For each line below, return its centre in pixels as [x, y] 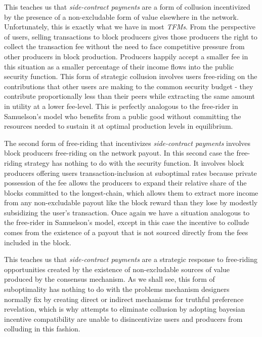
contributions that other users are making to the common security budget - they [129, 86]
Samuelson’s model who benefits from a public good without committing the [123, 116]
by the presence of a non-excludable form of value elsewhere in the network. [121, 16]
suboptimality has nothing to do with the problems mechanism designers [117, 289]
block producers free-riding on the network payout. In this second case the [119, 153]
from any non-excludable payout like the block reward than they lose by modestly [131, 202]
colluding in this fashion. [42, 329]
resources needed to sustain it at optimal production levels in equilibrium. [119, 126]
